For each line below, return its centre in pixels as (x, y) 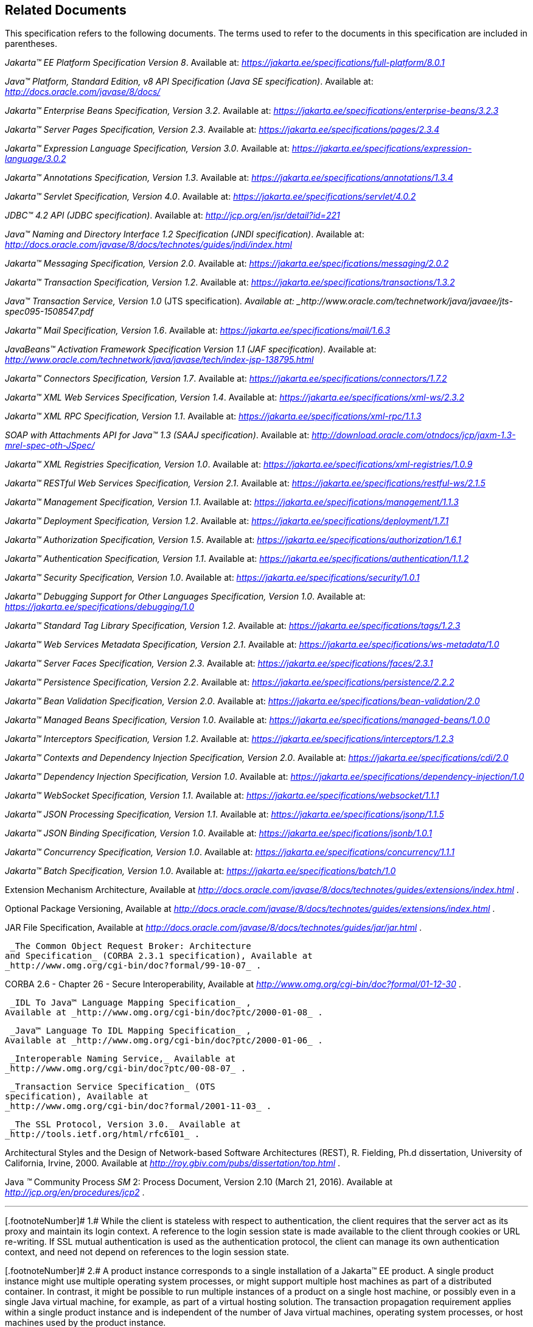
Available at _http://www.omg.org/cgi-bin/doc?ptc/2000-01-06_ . (164, 1041)
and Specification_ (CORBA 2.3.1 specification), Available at (159, 956)
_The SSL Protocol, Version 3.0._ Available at (125, 1125)
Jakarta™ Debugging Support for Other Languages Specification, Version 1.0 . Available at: (185, 597)
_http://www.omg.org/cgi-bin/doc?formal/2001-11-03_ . (138, 1106)
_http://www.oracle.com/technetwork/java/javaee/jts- (405, 301)
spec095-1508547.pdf (49, 312)
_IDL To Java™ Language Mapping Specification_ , (131, 1003)
